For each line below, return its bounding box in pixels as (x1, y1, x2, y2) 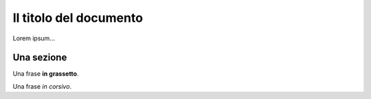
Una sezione (12, 52, 67, 63)
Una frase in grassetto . (12, 70, 79, 78)
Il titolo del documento (12, 10, 144, 25)
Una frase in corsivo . (12, 82, 72, 90)
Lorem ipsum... (12, 34, 55, 42)
